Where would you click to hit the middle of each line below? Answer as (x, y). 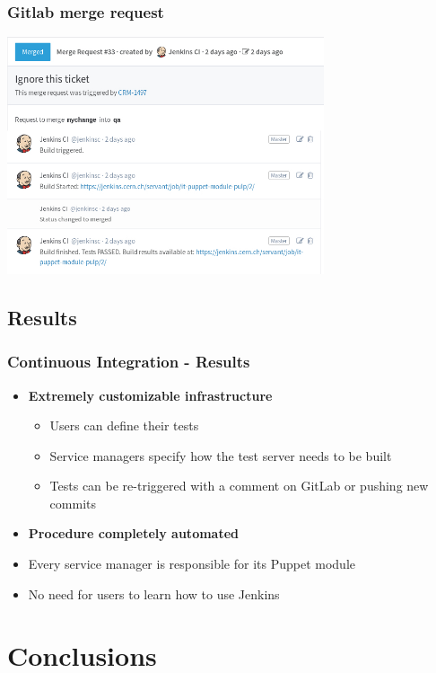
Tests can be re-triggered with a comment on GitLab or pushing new (239, 486)
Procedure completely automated (134, 533)
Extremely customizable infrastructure (150, 395)
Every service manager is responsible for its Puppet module (192, 564)
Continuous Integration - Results (129, 362)
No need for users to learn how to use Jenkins (154, 593)
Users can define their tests (124, 425)
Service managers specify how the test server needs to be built (221, 455)
